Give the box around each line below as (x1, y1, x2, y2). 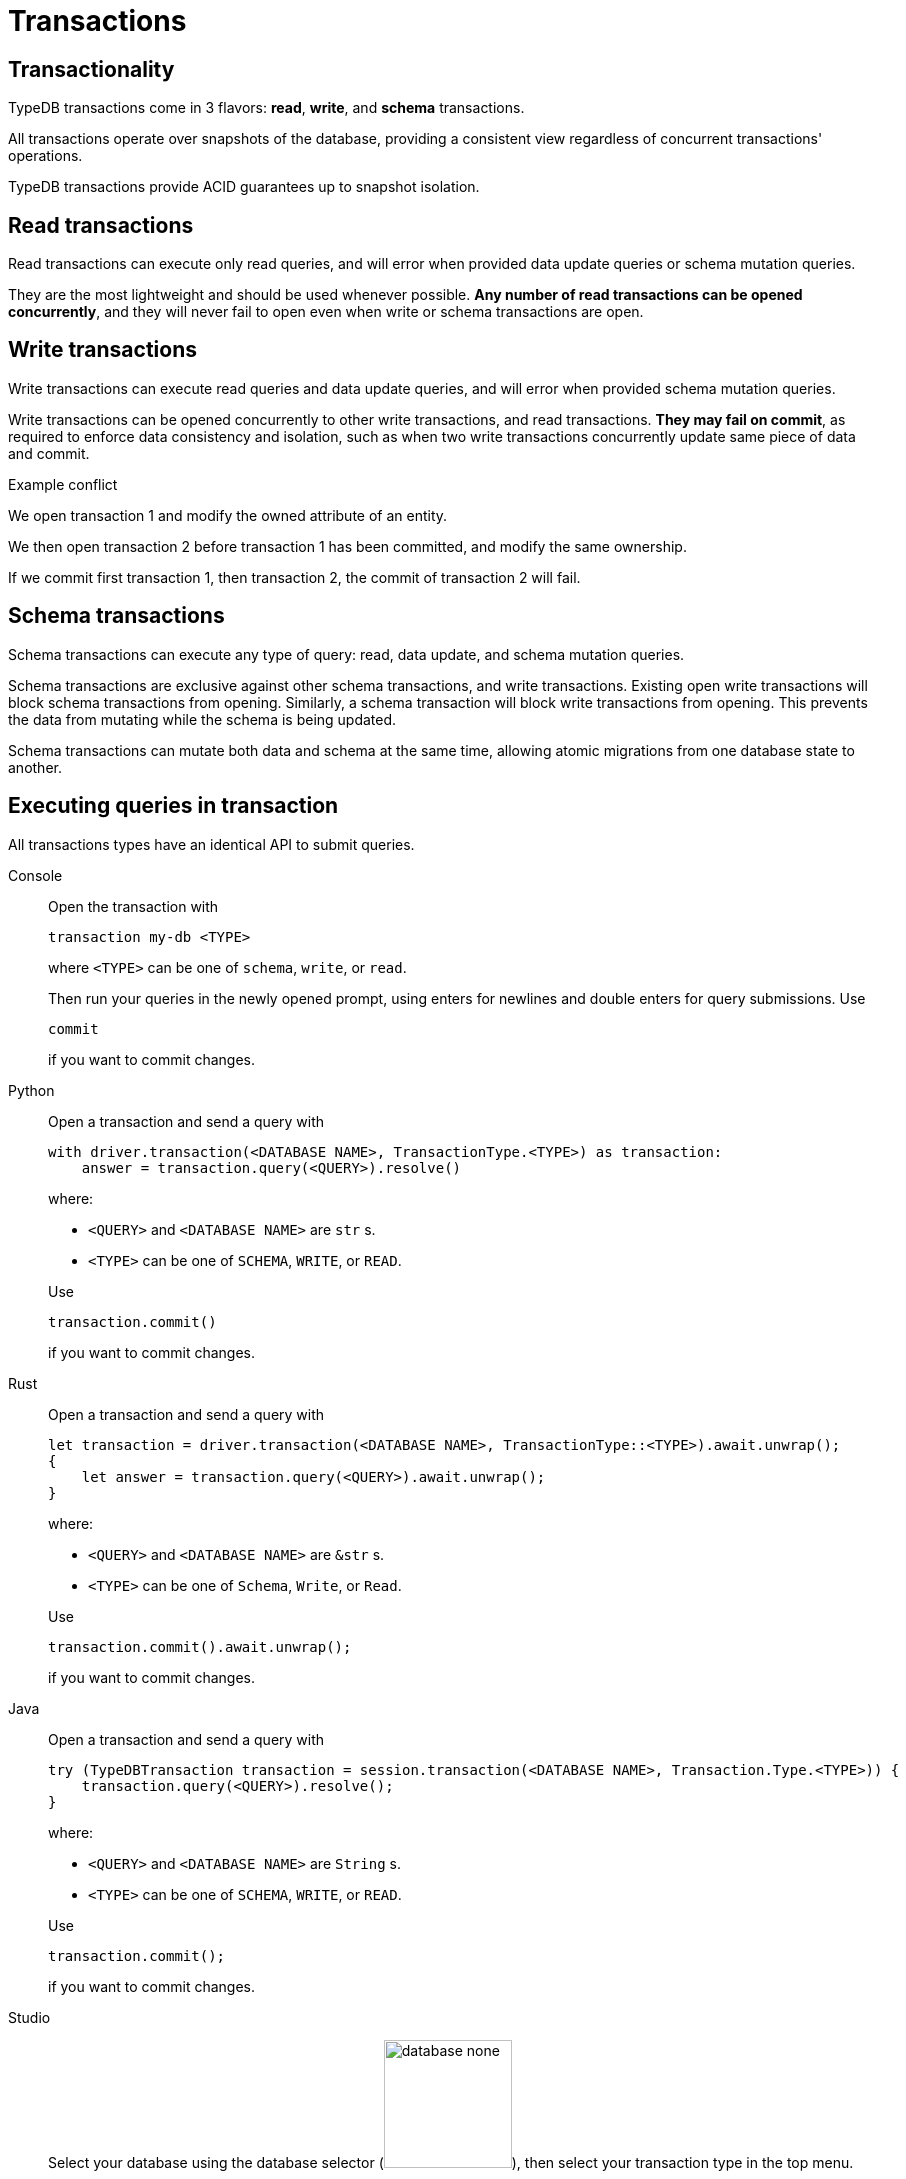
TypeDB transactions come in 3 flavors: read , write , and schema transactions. (8, 99, 525, 117)
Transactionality (8, 56, 175, 82)
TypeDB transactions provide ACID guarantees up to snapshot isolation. (8, 178, 480, 196)
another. (8, 758, 62, 776)
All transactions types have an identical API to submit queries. (8, 835, 415, 853)
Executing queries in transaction (8, 793, 339, 819)
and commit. (8, 444, 90, 462)
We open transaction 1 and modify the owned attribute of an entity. (8, 506, 448, 524)
